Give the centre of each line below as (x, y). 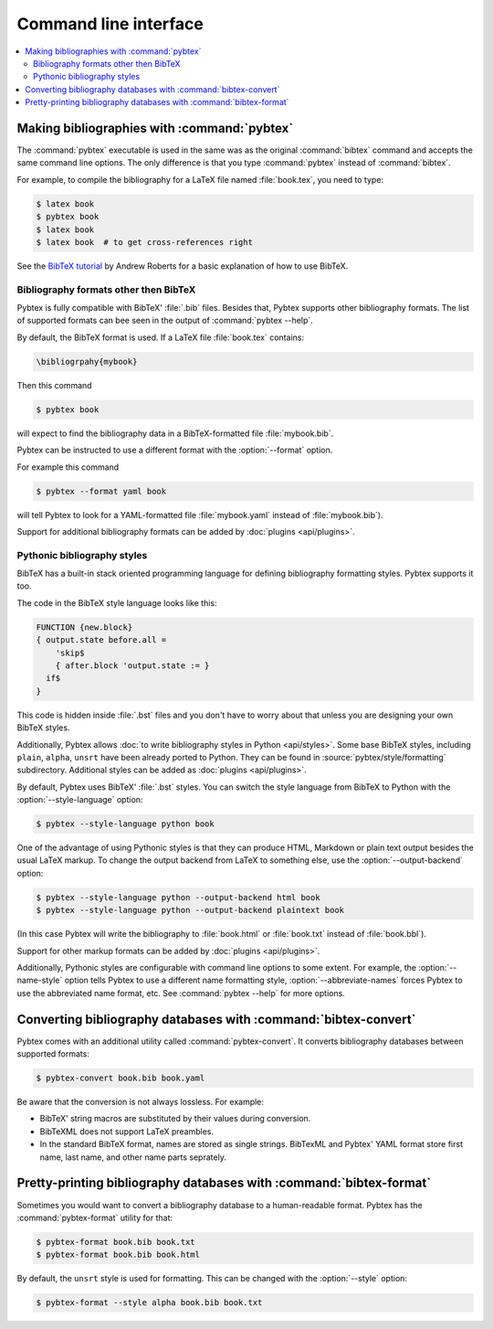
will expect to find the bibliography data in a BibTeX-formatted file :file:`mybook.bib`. (175, 433)
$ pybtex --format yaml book (101, 491)
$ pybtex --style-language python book (125, 824)
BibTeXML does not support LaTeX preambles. (127, 1131)
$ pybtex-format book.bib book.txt (115, 1242)
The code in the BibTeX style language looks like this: (117, 602)
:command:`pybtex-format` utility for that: (95, 1217)
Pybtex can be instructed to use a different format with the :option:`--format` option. (175, 450)
